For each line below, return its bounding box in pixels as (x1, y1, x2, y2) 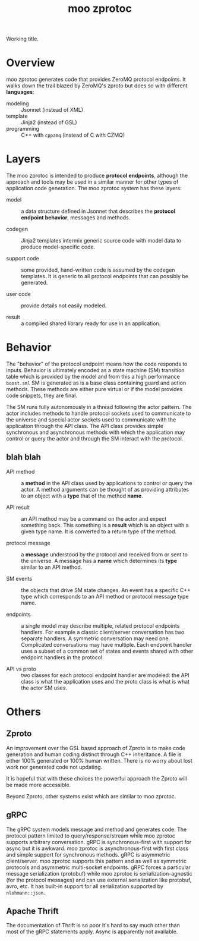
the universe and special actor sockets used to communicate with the (6, 416, 176, 423)
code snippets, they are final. (6, 392, 77, 399)
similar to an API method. (21, 564, 83, 571)
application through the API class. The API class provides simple (6, 423, 163, 429)
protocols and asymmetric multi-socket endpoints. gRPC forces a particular (6, 864, 191, 871)
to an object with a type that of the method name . (21, 492, 144, 499)
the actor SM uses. (21, 684, 67, 691)
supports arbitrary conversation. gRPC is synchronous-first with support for (6, 838, 192, 845)
